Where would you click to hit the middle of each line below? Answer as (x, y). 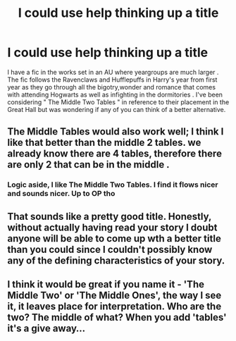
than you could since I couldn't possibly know (110, 249)
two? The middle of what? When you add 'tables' (117, 317)
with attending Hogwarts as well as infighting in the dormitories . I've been (115, 94)
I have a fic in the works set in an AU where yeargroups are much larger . (113, 72)
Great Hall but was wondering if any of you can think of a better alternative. (117, 109)
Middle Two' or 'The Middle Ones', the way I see (114, 296)
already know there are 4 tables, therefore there (114, 154)
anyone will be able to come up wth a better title (114, 238)
